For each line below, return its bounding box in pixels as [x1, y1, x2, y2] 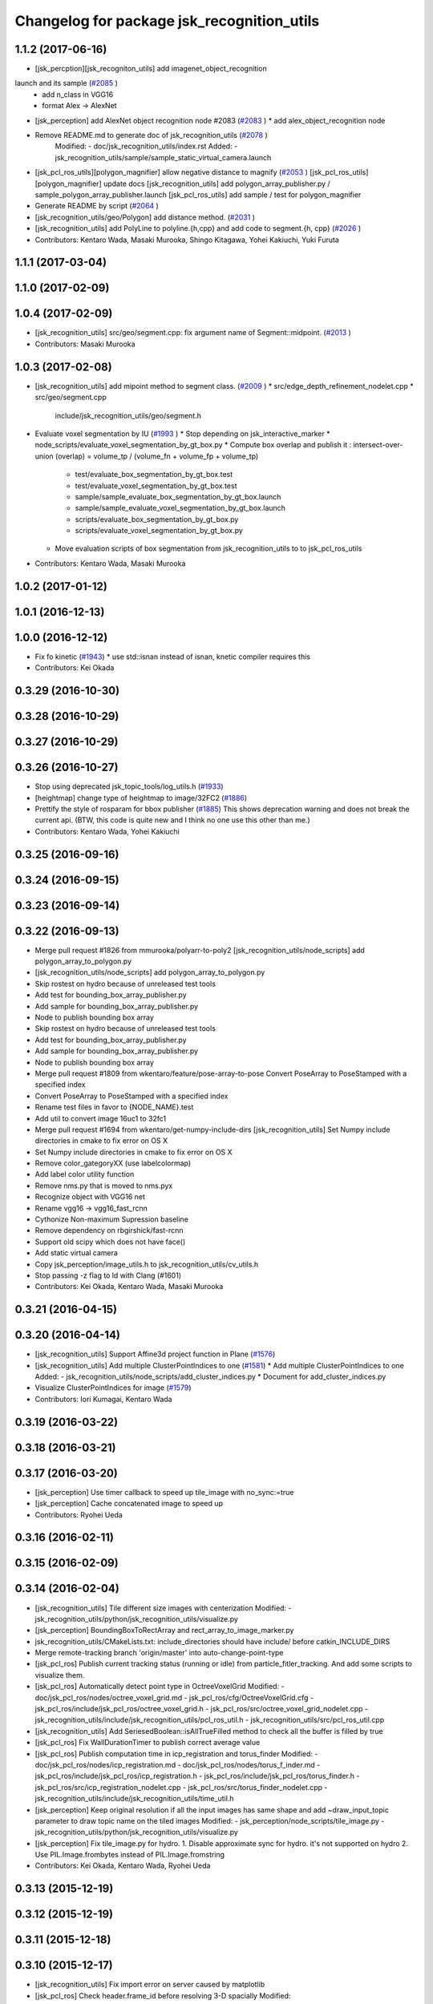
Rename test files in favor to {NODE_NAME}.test [34, 1102, 194, 1112]
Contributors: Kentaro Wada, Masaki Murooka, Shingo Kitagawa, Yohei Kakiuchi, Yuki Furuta [34, 235, 340, 244]
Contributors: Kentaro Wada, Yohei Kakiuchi [34, 826, 180, 836]
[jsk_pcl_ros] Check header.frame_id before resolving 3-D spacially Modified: [34, 1990, 291, 2000]
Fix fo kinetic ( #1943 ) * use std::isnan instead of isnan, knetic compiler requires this [34, 652, 310, 661]
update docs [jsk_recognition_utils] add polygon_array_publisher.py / [103, 179, 330, 188]
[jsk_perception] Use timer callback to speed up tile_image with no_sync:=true [34, 1487, 294, 1497]
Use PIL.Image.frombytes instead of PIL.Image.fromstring [34, 1850, 225, 1860]
